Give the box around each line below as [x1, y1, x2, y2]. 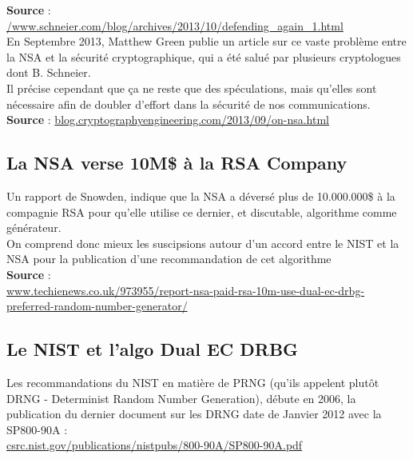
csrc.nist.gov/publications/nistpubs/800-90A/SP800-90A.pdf [6, 437, 303, 453]
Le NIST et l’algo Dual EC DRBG [6, 337, 299, 361]
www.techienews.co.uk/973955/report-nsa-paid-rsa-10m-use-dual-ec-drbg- [6, 281, 365, 298]
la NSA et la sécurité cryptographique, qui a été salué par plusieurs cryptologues [6, 48, 401, 65]
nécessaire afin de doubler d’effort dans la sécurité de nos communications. [6, 95, 371, 112]
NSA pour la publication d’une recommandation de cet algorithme [6, 250, 332, 267]
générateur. [6, 219, 62, 236]
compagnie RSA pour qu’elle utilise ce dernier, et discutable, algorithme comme [6, 203, 397, 220]
